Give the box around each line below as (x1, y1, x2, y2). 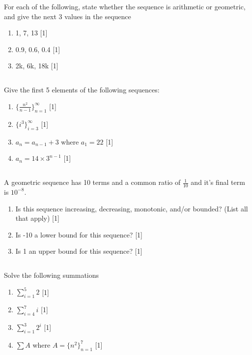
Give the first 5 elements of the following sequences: (4, 85, 160, 95)
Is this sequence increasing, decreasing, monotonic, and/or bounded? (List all (15, 203, 248, 213)
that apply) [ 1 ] (15, 213, 59, 223)
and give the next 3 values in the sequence (4, 11, 131, 21)
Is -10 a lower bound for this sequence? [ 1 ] (15, 229, 142, 239)
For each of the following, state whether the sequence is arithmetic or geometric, (4, 1, 246, 11)
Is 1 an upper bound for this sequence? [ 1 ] (15, 246, 142, 256)
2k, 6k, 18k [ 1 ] (15, 60, 58, 71)
